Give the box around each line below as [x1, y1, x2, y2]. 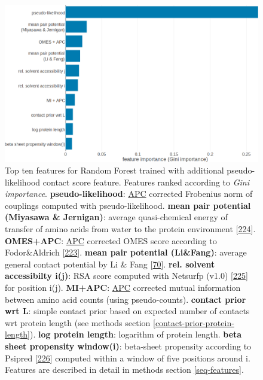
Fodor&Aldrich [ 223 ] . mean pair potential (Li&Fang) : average [5, 246, 247, 259]
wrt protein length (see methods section [5, 316, 151, 329]
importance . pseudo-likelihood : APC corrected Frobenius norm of [5, 187, 253, 200]
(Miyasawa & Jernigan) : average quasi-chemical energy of [5, 211, 228, 223]
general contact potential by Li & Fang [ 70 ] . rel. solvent [5, 257, 215, 270]
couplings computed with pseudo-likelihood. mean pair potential [5, 199, 251, 211]
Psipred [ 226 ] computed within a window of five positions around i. [5, 351, 250, 364]
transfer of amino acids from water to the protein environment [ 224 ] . [5, 223, 256, 235]
